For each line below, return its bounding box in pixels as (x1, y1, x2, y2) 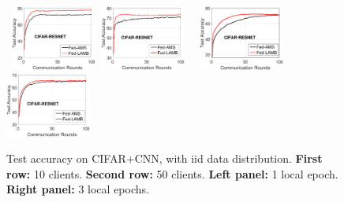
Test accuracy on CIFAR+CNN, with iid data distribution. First (6, 150, 323, 167)
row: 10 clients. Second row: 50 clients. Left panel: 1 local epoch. (6, 165, 338, 182)
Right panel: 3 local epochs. (6, 181, 149, 197)
